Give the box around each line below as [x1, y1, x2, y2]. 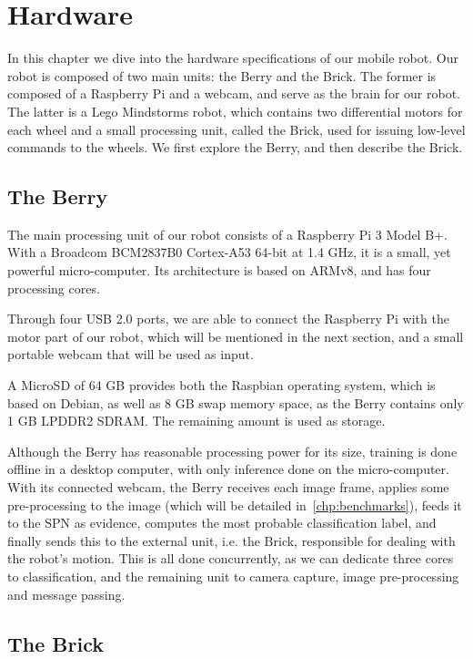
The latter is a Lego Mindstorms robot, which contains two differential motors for [7, 101, 463, 120]
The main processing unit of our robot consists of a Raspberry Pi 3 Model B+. [7, 224, 448, 243]
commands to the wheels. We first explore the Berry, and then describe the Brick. [7, 138, 463, 157]
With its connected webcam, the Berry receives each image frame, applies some [7, 478, 449, 497]
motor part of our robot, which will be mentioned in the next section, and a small [7, 326, 464, 345]
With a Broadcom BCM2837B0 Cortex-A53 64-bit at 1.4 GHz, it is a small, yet [7, 242, 451, 262]
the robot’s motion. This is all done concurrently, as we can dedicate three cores [7, 549, 454, 568]
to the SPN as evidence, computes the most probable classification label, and [7, 513, 437, 532]
